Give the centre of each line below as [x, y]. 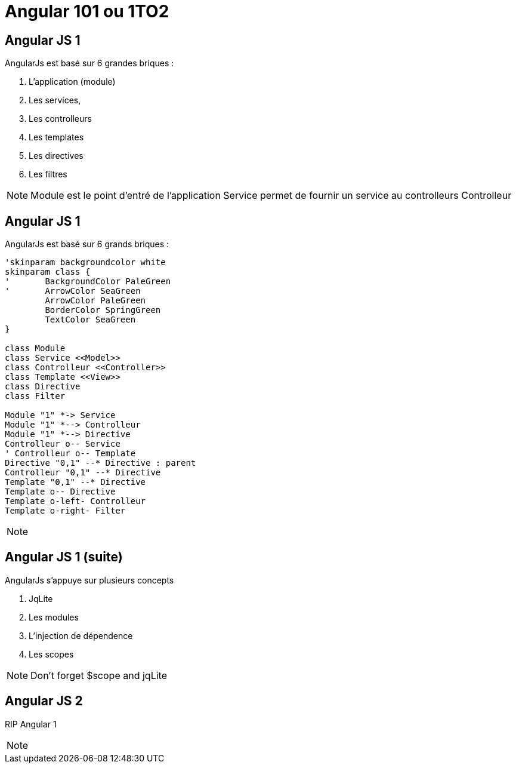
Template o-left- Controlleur [75, 501]
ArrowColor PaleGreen [95, 301]
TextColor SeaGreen [90, 320]
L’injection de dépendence [81, 635]
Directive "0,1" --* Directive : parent [101, 463]
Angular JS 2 [44, 701]
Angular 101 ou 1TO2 [87, 11]
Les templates [56, 137]
